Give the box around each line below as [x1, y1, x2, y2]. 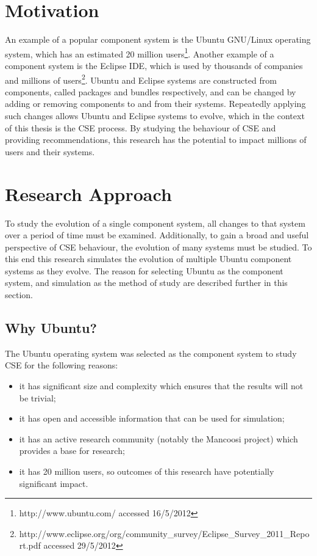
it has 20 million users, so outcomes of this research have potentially [19, 465, 274, 478]
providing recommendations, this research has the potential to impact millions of [5, 133, 307, 146]
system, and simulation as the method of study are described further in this [5, 276, 288, 289]
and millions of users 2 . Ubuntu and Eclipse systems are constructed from [5, 71, 277, 86]
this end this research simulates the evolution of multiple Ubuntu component [5, 252, 292, 265]
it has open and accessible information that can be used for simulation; [19, 412, 285, 425]
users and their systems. [5, 145, 95, 158]
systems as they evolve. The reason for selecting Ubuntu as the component [5, 264, 283, 277]
